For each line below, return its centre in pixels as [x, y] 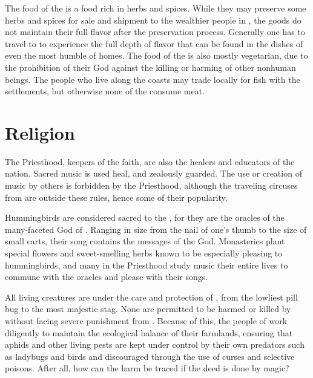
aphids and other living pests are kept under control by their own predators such [155, 344]
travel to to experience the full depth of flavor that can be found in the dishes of [154, 43]
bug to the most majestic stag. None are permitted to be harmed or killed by [148, 309]
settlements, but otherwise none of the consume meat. [105, 91]
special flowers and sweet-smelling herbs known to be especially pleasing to [144, 253]
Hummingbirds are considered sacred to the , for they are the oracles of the [145, 217]
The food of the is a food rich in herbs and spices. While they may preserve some [156, 8]
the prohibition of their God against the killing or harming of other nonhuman [150, 67]
